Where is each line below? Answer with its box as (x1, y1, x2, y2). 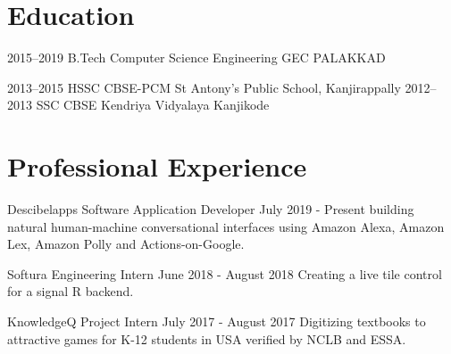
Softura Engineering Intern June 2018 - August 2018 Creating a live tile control (7, 264, 442, 283)
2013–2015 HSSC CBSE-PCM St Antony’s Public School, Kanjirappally (7, 78, 401, 96)
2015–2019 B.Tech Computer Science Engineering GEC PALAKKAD (7, 48, 386, 67)
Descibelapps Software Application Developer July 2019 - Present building (7, 200, 414, 218)
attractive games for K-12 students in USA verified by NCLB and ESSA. (7, 329, 406, 348)
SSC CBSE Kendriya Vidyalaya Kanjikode (36, 95, 270, 114)
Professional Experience (7, 148, 307, 185)
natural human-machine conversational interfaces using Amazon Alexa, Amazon (7, 217, 445, 235)
